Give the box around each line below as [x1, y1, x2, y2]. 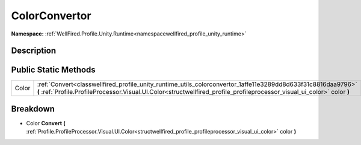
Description [11, 46, 57, 56]
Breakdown [11, 103, 55, 114]
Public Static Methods [11, 65, 96, 75]
